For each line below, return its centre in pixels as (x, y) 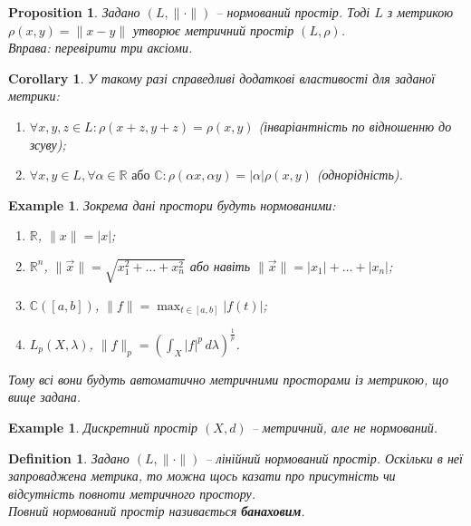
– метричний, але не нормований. (345, 427)
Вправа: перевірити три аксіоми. (101, 48)
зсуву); (48, 144)
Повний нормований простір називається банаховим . (157, 511)
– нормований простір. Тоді (293, 12)
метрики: (34, 96)
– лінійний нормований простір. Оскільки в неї (334, 458)
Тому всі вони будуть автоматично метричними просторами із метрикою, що (229, 379)
